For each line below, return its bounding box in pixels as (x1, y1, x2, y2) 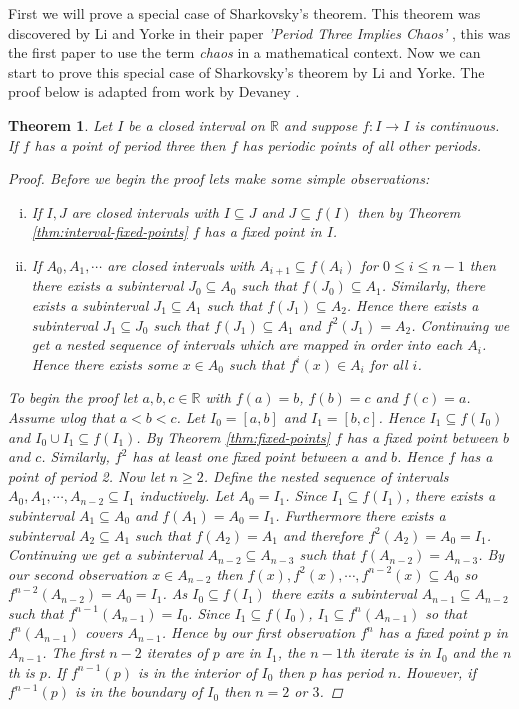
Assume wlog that (8, 406, 115, 427)
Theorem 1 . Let (8, 114, 113, 135)
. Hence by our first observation (161, 622, 356, 643)
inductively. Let (139, 485, 234, 506)
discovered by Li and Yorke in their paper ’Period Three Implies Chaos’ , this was (8, 22, 511, 43)
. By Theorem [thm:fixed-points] (136, 426, 331, 447)
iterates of (146, 642, 208, 663)
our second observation (8, 563, 148, 584)
